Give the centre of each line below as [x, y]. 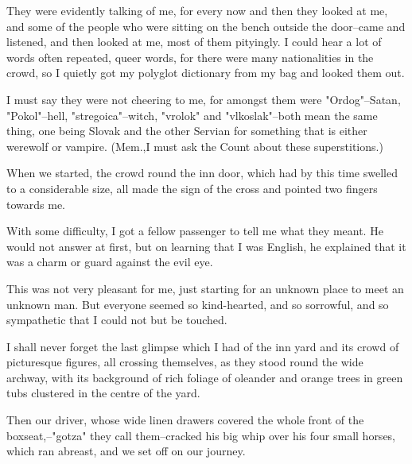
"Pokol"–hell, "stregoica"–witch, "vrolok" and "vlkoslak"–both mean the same [192, 115]
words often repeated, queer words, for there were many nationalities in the [190, 57]
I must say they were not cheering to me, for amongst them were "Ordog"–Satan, [204, 99]
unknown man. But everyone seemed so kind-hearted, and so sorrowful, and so [198, 304]
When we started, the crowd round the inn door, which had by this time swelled [202, 173]
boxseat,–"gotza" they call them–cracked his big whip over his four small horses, [201, 435]
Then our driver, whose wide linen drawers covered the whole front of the [185, 420]
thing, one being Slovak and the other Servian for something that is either [187, 131]
